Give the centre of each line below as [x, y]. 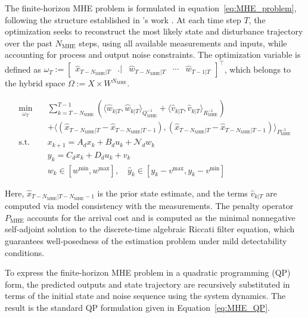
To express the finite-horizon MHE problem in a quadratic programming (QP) [148, 272]
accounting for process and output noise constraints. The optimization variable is [153, 54]
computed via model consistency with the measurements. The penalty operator [149, 206]
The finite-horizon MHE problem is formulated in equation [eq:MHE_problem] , [151, 8]
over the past [29, 43]
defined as [23, 69]
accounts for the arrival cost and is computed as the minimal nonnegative [161, 217]
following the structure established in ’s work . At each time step [123, 19]
